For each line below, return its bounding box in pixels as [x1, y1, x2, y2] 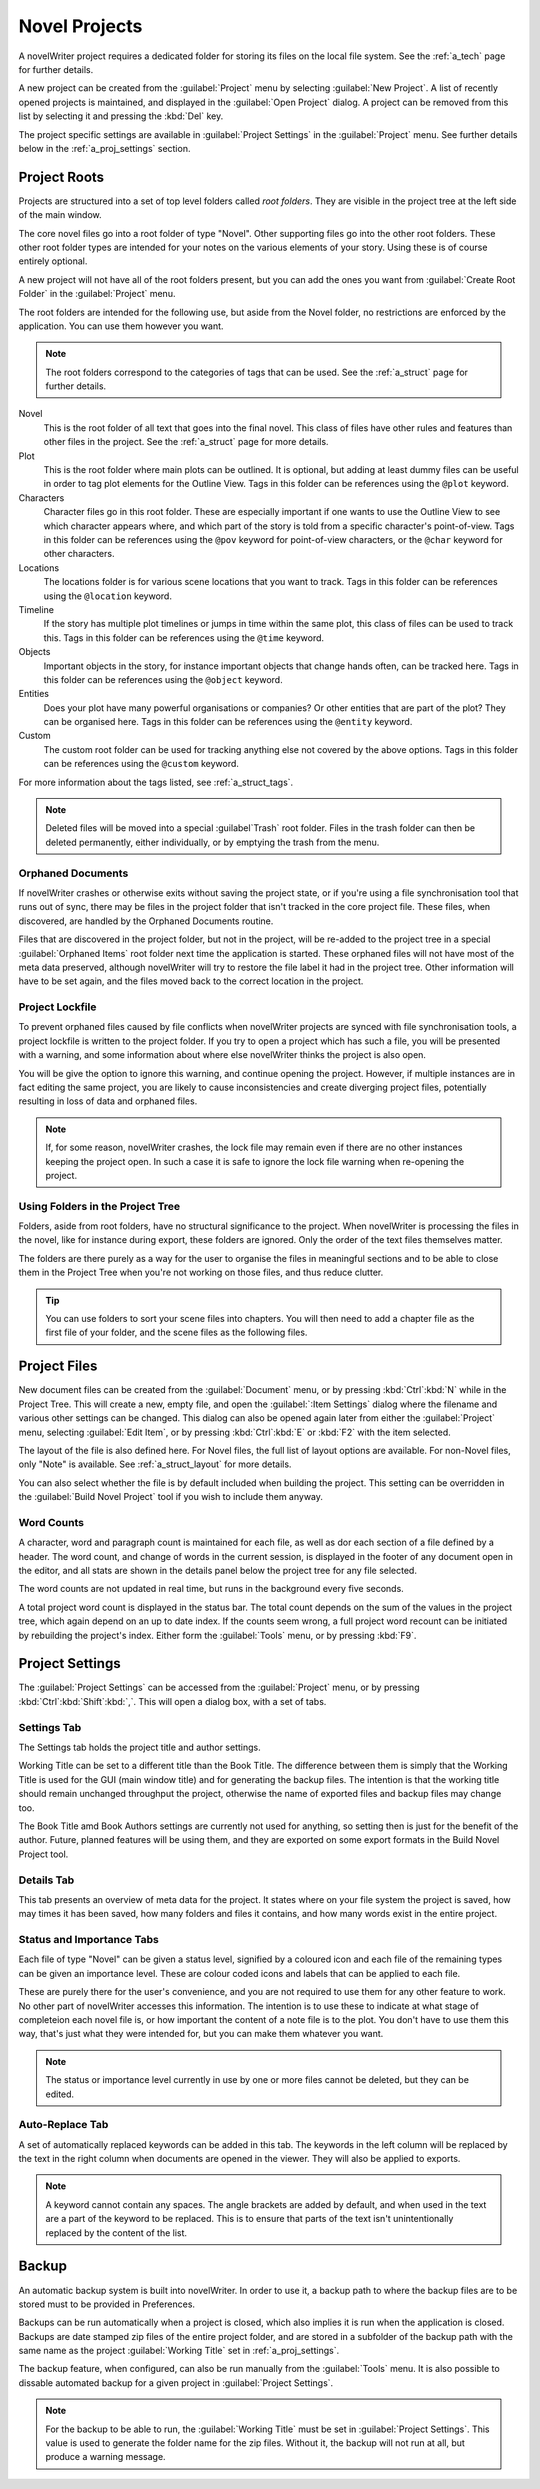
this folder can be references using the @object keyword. [43, 673, 284, 685]
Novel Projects [18, 15, 143, 37]
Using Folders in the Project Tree [18, 1199, 180, 1213]
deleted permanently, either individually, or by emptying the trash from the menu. [45, 836, 380, 848]
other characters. [43, 548, 115, 560]
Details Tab [18, 1873, 75, 1887]
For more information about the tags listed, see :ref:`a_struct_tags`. [18, 776, 294, 788]
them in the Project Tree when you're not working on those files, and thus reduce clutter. [18, 1266, 384, 1279]
